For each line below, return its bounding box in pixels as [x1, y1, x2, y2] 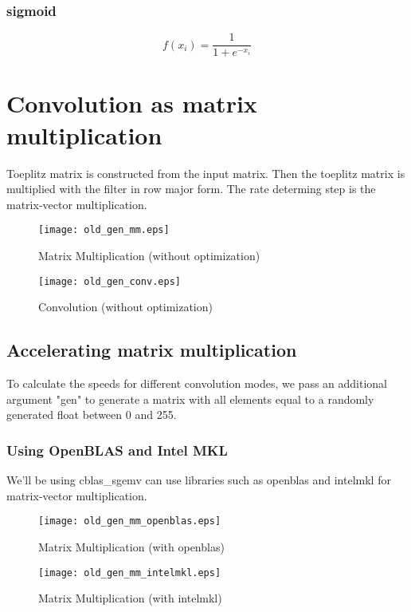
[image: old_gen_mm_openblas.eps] [38, 515, 221, 527]
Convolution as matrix [6, 87, 257, 120]
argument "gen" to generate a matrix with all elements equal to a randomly [6, 390, 374, 407]
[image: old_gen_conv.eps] [38, 275, 181, 287]
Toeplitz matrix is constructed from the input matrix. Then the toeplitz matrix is [6, 164, 405, 181]
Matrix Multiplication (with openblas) [38, 538, 225, 555]
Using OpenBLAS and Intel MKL [6, 440, 228, 460]
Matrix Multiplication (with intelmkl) [38, 590, 222, 606]
